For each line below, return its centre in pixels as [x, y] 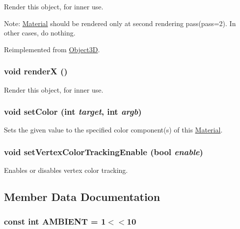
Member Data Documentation [82, 197]
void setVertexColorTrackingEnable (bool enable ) [104, 151]
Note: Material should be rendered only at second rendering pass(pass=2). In [120, 23]
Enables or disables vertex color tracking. [66, 170]
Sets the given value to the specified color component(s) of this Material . [113, 130]
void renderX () [36, 71]
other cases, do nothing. [40, 33]
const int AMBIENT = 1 [55, 221]
